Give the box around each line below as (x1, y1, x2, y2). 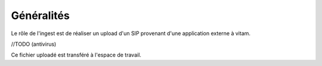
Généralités (11, 9, 70, 22)
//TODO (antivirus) (11, 40, 57, 48)
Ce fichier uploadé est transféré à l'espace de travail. (11, 51, 141, 59)
